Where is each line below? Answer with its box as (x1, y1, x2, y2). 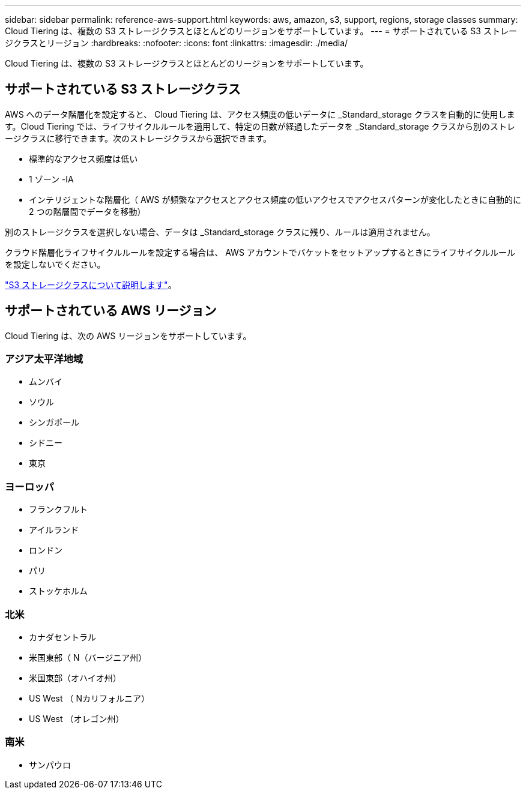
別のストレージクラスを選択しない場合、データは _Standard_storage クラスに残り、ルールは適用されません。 (5, 226, 435, 237)
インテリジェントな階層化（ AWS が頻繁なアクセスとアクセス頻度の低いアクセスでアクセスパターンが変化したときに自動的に (29, 194, 522, 205)
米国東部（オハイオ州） (29, 672, 121, 683)
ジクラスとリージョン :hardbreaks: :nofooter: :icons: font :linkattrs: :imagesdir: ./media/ (5, 38, 348, 48)
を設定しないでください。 (5, 259, 106, 269)
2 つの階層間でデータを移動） (29, 206, 146, 217)
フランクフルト (29, 504, 88, 515)
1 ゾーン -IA (29, 173, 74, 184)
